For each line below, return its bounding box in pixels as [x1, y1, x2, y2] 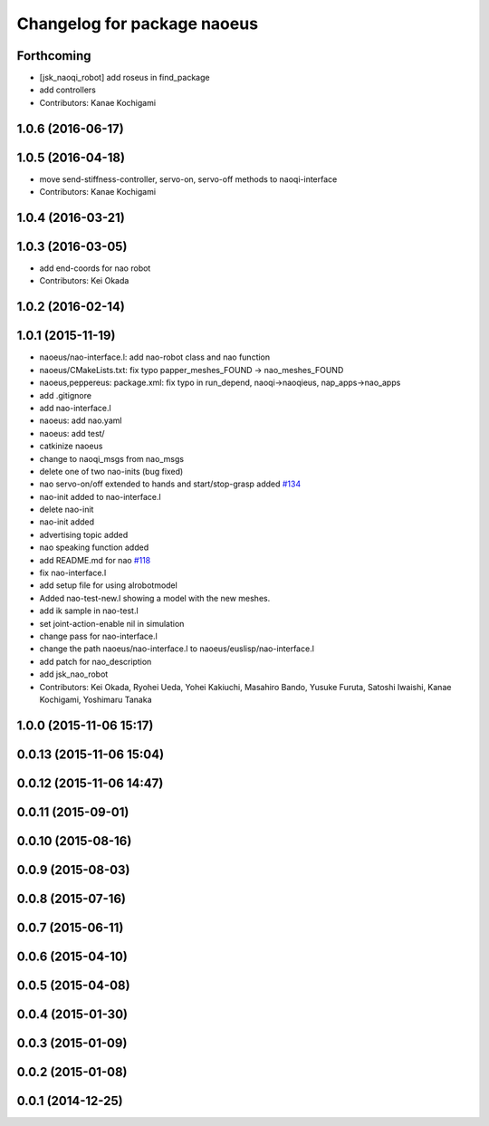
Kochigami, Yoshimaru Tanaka [39, 694, 153, 705]
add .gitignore [39, 390, 92, 400]
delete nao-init [39, 504, 94, 515]
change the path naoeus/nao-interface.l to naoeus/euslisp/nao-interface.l [39, 643, 314, 654]
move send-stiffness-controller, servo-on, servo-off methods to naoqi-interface [39, 173, 338, 185]
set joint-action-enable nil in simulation [39, 618, 185, 629]
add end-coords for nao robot [39, 263, 151, 274]
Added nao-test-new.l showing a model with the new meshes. [39, 592, 271, 603]
